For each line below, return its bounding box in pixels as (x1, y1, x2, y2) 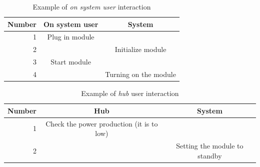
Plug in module (47, 31, 94, 42)
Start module (50, 56, 91, 67)
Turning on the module (105, 68, 176, 79)
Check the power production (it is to (45, 118, 158, 128)
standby (197, 150, 222, 160)
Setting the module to (176, 140, 243, 150)
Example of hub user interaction (81, 88, 179, 98)
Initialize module (114, 44, 166, 54)
